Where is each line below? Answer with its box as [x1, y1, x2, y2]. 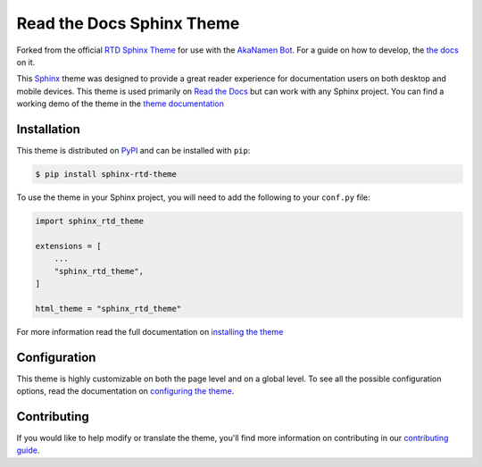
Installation [16, 121, 80, 137]
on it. [16, 56, 36, 67]
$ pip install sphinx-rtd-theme [35, 170, 178, 179]
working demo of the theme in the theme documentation [16, 98, 225, 109]
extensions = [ [35, 241, 102, 251]
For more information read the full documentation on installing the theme [16, 326, 284, 337]
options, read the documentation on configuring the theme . [16, 385, 235, 396]
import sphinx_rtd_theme [35, 215, 145, 226]
